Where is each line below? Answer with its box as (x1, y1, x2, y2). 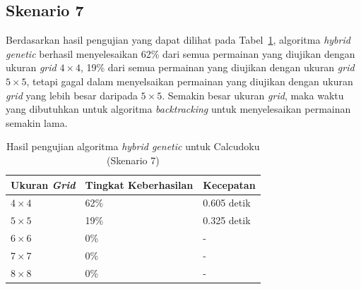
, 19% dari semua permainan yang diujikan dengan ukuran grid (80, 60, 355, 75)
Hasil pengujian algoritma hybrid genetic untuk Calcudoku (6, 139, 260, 154)
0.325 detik (203, 213, 251, 228)
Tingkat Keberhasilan (85, 177, 194, 192)
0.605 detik (203, 195, 251, 210)
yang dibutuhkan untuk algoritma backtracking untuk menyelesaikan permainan (6, 102, 351, 116)
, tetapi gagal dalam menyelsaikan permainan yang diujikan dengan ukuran (26, 73, 353, 88)
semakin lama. (6, 115, 68, 130)
